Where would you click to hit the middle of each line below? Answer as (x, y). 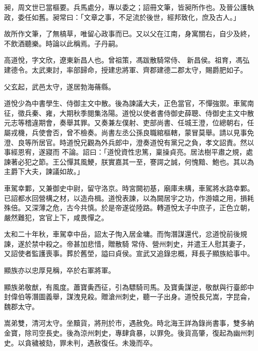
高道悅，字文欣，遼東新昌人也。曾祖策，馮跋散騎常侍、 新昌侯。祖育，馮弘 (127, 60)
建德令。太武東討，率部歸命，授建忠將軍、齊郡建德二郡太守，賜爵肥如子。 (126, 69)
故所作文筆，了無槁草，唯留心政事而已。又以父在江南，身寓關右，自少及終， (129, 34)
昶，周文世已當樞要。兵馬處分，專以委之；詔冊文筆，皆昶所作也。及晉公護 (126, 7)
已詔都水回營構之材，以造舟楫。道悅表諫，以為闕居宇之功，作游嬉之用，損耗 (129, 198)
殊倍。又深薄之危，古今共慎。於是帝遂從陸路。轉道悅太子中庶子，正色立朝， (129, 208)
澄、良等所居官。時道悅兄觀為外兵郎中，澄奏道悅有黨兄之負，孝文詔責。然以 (129, 142)
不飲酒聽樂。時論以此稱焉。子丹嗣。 (63, 43)
